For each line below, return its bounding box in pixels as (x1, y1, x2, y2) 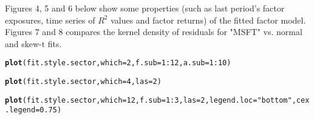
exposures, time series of (5, 13, 95, 26)
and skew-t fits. (5, 37, 62, 50)
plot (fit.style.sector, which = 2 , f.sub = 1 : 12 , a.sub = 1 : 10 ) (5, 59, 231, 68)
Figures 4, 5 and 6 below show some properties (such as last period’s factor (5, 2, 285, 14)
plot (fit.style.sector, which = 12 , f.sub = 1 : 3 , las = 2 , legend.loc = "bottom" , (5, 95, 296, 105)
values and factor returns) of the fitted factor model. (111, 13, 306, 26)
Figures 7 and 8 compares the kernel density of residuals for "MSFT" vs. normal (5, 25, 302, 38)
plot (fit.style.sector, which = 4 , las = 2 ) (5, 77, 162, 86)
